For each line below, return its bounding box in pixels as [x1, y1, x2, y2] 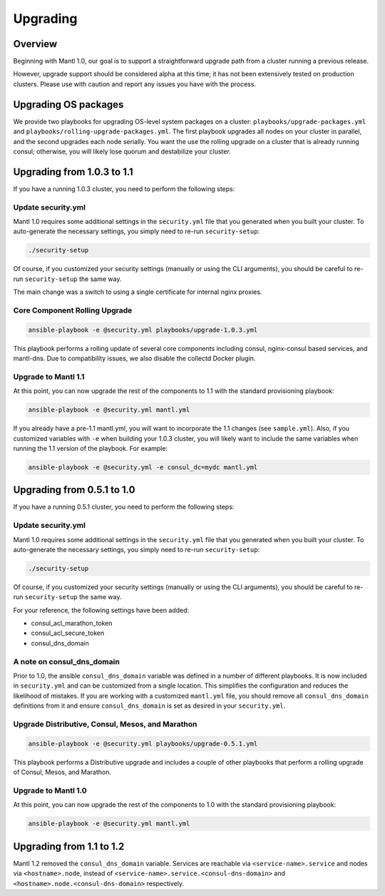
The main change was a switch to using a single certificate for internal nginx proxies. [13, 287, 262, 296]
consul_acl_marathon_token [31, 619, 113, 628]
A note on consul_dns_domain [13, 656, 120, 666]
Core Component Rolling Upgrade [13, 305, 133, 315]
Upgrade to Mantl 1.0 [13, 785, 87, 795]
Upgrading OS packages [13, 98, 124, 111]
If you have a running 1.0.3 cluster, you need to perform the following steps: [13, 184, 235, 193]
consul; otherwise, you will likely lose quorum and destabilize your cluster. [13, 147, 231, 156]
